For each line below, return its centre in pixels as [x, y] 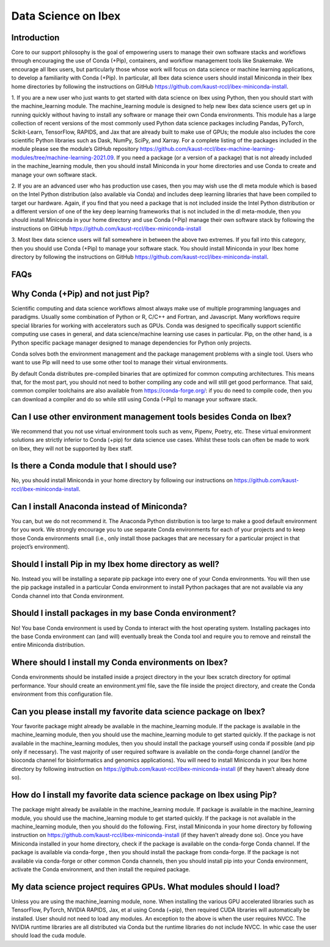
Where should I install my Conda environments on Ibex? [120, 663]
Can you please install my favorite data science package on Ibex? [138, 711]
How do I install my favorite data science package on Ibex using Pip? [144, 795]
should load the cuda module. [49, 935]
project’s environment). [40, 546]
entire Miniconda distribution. [48, 645]
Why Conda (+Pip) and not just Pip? [80, 294]
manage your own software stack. [54, 175]
